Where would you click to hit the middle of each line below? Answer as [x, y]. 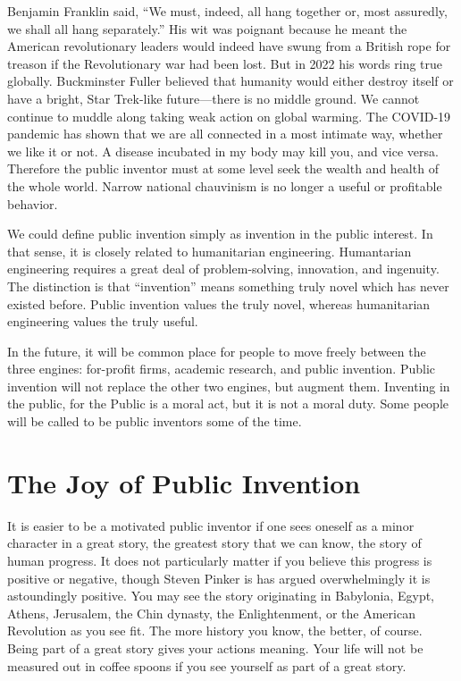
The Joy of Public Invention [184, 482]
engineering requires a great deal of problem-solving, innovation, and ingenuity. [223, 269]
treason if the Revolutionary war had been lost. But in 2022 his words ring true [225, 63]
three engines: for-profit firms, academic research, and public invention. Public [222, 369]
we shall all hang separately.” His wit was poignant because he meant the [207, 28]
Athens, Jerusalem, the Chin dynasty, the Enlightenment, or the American [211, 613]
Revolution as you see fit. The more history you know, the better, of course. [215, 631]
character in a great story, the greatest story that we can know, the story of [214, 543]
